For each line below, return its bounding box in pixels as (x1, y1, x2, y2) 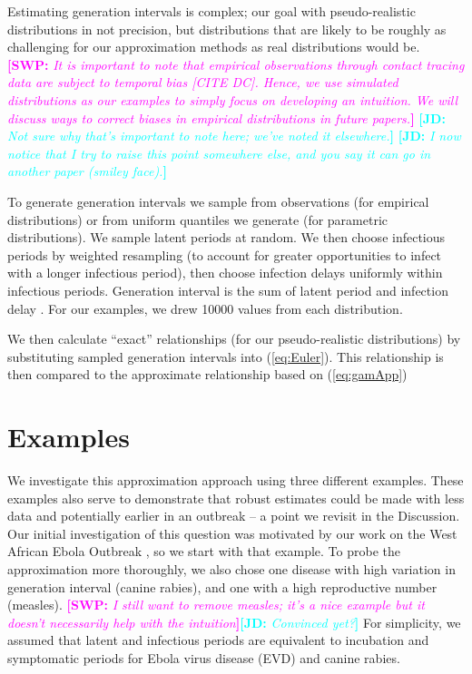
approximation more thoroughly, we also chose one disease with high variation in (7, 559, 456, 578)
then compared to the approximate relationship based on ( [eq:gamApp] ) (7, 365, 408, 384)
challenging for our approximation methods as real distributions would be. (7, 37, 420, 56)
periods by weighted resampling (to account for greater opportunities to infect (7, 245, 442, 264)
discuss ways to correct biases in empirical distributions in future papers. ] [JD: (7, 108, 446, 127)
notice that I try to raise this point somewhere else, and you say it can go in (7, 143, 431, 162)
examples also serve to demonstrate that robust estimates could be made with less (7, 488, 465, 507)
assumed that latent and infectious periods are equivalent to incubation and (7, 630, 429, 650)
